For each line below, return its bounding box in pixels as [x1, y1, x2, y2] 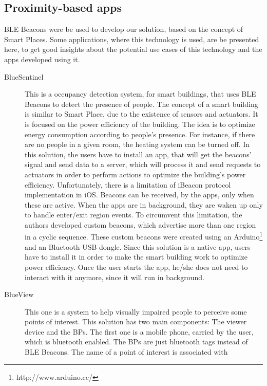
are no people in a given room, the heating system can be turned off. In [25, 139, 250, 150]
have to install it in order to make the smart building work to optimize [25, 251, 247, 262]
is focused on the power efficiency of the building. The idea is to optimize [25, 118, 255, 129]
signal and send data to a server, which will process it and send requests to [25, 159, 261, 170]
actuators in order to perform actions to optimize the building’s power [25, 169, 246, 179]
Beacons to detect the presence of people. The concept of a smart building [25, 98, 258, 109]
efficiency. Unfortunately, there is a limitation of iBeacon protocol [25, 179, 231, 190]
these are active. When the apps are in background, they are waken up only [25, 199, 263, 210]
